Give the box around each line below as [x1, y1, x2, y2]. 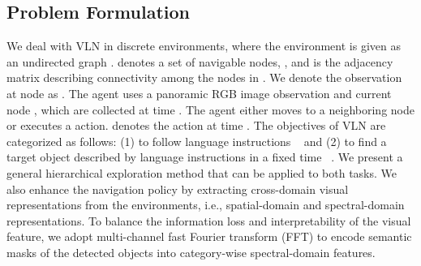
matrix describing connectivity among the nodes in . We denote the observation [6, 69, 402, 86]
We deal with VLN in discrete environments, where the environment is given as [6, 37, 401, 54]
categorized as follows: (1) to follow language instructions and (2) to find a [6, 132, 387, 149]
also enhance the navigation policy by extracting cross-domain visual [6, 180, 349, 197]
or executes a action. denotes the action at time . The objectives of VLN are [6, 117, 386, 134]
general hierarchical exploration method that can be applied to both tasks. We [6, 164, 397, 181]
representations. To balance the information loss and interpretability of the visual [6, 212, 411, 229]
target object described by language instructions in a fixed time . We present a [6, 148, 403, 165]
